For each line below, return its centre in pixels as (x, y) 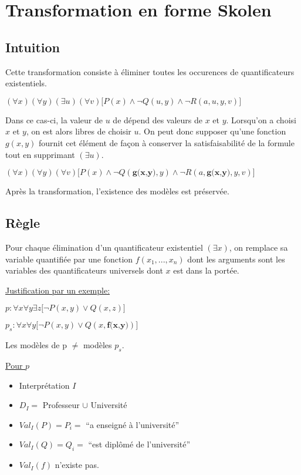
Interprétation (44, 385)
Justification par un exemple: (58, 290)
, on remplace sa (258, 247)
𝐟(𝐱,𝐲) (118, 326)
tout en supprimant (40, 154)
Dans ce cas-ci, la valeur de (54, 119)
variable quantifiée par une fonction (69, 259)
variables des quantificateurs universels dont (84, 270)
